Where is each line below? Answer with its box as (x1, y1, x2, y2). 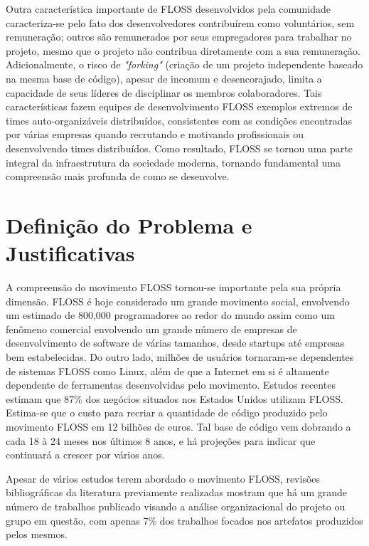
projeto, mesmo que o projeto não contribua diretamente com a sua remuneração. (6, 43, 360, 58)
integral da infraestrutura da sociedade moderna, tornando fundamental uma (6, 154, 341, 169)
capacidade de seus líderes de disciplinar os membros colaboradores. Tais (6, 85, 322, 100)
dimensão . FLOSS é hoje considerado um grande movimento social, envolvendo (6, 293, 350, 308)
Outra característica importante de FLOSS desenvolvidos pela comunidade (6, 1, 331, 16)
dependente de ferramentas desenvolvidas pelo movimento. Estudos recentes (6, 377, 336, 392)
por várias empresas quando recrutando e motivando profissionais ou (6, 127, 304, 142)
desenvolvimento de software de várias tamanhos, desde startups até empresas (6, 335, 345, 350)
